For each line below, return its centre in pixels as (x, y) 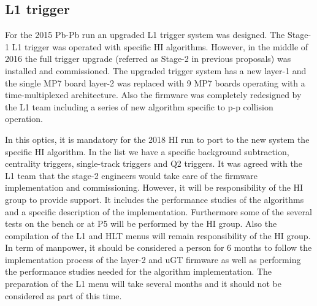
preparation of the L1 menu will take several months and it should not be (143, 284)
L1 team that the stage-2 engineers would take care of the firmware (131, 175)
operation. (24, 119)
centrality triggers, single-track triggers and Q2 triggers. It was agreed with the (154, 163)
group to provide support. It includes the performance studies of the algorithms (155, 199)
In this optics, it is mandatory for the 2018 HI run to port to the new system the (157, 139)
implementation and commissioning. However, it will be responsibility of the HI (154, 187)
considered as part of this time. (63, 295)
